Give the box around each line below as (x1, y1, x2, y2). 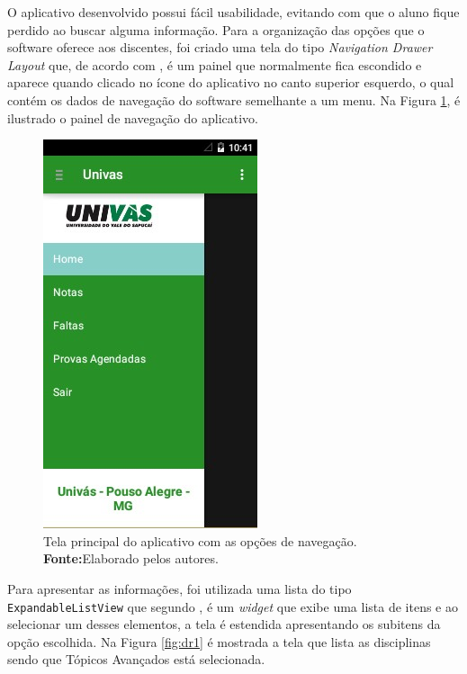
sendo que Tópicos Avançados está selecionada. (7, 650, 265, 669)
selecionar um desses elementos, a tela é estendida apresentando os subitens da (7, 615, 441, 634)
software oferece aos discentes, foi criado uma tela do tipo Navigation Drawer (7, 38, 433, 57)
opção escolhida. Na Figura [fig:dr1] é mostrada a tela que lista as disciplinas (7, 632, 431, 651)
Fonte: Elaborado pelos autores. (43, 549, 219, 568)
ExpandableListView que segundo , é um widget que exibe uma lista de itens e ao (7, 597, 458, 616)
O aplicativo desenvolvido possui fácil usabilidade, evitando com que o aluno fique (7, 3, 460, 21)
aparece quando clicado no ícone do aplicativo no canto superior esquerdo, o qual (7, 73, 454, 92)
